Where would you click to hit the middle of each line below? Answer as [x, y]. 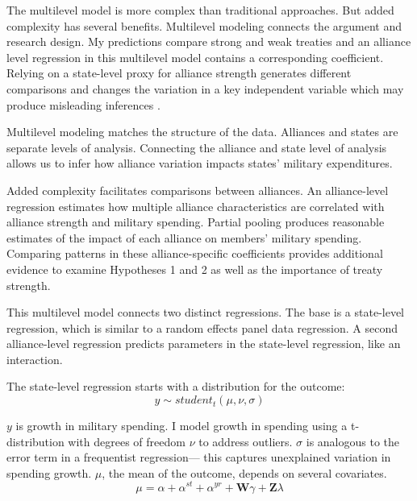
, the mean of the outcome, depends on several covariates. [244, 472]
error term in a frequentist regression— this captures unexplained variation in [199, 457]
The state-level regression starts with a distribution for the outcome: [176, 386]
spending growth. [49, 472]
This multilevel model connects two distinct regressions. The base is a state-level [206, 312]
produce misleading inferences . [83, 104]
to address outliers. [246, 441]
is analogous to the [353, 441]
